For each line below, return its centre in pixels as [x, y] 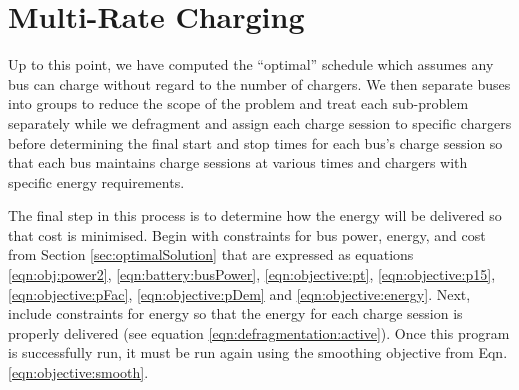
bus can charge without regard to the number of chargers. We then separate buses [259, 83]
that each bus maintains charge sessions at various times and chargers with [238, 162]
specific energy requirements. [96, 181]
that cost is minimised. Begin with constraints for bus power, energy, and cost [247, 234]
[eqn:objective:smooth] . [78, 372]
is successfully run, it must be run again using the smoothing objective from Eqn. [258, 352]
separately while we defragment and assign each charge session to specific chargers [260, 122]
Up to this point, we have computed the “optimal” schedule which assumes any [251, 64]
